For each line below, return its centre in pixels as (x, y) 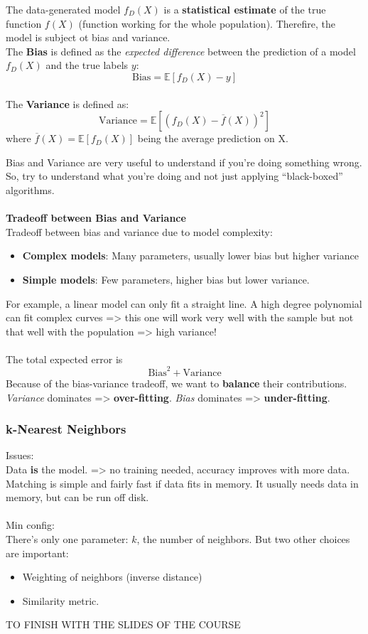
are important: (37, 553)
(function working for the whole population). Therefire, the (207, 23)
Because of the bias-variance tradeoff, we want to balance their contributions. (177, 383)
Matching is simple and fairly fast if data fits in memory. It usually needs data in (182, 483)
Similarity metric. (61, 600)
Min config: (30, 525)
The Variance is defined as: (67, 103)
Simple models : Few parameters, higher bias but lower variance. (166, 279)
